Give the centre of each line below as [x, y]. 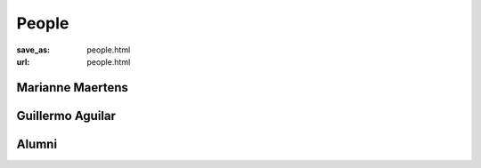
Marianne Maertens [72, 88]
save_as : [33, 50]
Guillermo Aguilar [66, 116]
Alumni [37, 144]
